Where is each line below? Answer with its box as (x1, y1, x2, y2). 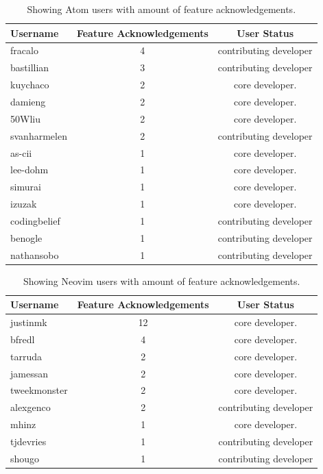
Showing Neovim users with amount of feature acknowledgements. (23, 273, 300, 288)
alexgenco (10, 400, 51, 414)
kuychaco (10, 77, 49, 92)
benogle (10, 230, 43, 245)
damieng (10, 94, 46, 108)
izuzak (10, 197, 37, 211)
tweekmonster (10, 383, 68, 397)
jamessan (10, 366, 48, 380)
